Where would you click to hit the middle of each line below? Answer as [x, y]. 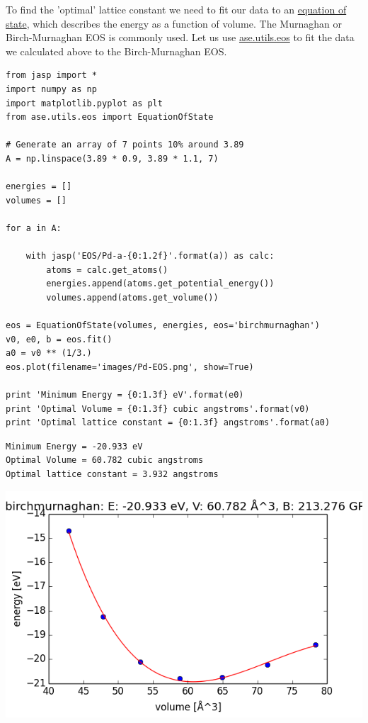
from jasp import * [51, 75]
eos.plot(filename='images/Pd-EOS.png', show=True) [130, 367]
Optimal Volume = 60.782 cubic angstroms [105, 460]
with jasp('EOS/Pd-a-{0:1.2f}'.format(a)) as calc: [150, 256]
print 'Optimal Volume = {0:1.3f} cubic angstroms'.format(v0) [158, 409]
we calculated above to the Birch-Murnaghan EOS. [116, 51]
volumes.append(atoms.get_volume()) [132, 297]
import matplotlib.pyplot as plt [84, 103]
